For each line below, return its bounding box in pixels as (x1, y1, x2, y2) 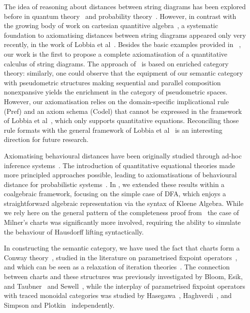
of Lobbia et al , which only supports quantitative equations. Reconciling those (4, 115, 239, 125)
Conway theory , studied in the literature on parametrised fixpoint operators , (4, 252, 237, 262)
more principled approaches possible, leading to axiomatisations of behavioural (4, 170, 237, 180)
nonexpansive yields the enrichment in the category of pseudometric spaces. (4, 87, 228, 97)
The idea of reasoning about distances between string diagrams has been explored (4, 1, 246, 11)
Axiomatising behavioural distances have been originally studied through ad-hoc (4, 150, 242, 160)
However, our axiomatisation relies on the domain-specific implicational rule (4, 96, 229, 106)
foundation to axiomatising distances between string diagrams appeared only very (4, 30, 246, 40)
